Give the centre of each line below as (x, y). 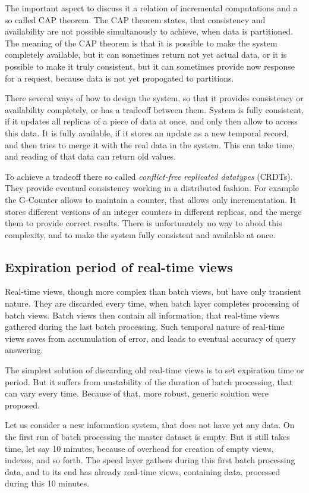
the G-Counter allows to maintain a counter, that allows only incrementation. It (151, 199)
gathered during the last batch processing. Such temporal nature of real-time (145, 327)
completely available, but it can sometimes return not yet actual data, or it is (146, 54)
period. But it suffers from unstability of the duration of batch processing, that (149, 381)
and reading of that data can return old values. (91, 156)
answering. (24, 350)
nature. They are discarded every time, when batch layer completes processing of (152, 303)
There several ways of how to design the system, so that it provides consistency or (154, 98)
